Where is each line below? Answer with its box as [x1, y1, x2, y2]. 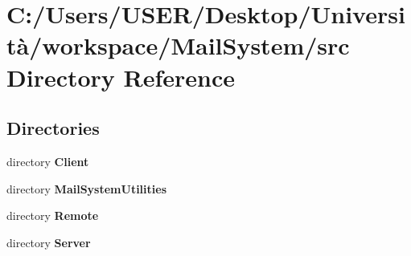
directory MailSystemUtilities [6, 180, 166, 197]
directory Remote [6, 207, 99, 224]
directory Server [6, 234, 91, 250]
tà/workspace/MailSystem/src [6, 29, 350, 62]
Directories [6, 116, 100, 140]
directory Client [6, 152, 89, 169]
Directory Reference [6, 60, 236, 93]
